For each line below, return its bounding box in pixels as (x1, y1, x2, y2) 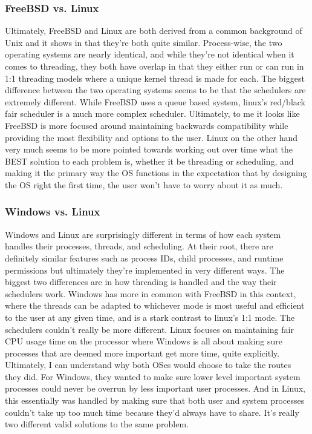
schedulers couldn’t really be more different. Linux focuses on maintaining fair (5, 323, 294, 335)
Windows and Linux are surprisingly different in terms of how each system (5, 228, 281, 240)
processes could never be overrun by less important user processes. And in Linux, (5, 382, 305, 395)
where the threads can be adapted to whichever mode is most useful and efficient (5, 299, 305, 312)
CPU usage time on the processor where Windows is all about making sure (5, 335, 282, 347)
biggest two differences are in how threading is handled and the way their (5, 275, 277, 288)
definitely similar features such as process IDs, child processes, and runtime (5, 251, 284, 264)
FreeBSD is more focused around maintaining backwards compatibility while (5, 119, 288, 131)
